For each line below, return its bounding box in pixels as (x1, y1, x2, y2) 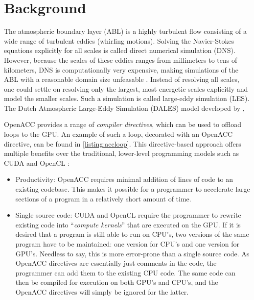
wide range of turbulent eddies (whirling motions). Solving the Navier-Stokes (4, 35, 234, 46)
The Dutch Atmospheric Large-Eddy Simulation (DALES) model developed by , (4, 102, 245, 113)
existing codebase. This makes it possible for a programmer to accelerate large (15, 184, 250, 194)
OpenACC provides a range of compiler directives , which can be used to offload (4, 119, 242, 129)
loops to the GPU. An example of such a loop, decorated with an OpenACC (4, 129, 233, 139)
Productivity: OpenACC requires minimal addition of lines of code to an (15, 174, 233, 184)
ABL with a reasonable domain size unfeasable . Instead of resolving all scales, (4, 74, 239, 84)
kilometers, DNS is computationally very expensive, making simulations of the (4, 64, 238, 75)
